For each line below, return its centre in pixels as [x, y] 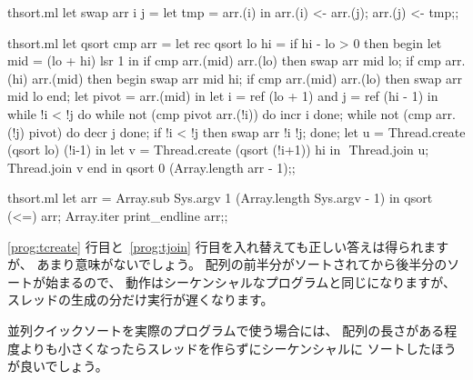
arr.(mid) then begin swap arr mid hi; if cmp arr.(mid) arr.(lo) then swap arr [247, 78]
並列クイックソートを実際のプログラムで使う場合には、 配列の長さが [213, 330]
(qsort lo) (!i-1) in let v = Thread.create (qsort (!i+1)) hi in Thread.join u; [218, 150]
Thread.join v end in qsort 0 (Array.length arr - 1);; [151, 167]
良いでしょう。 [64, 366]
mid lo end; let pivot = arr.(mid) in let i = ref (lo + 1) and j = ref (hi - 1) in [223, 96]
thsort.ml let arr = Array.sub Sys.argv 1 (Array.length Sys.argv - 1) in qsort [220, 198]
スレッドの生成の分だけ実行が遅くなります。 [141, 300]
